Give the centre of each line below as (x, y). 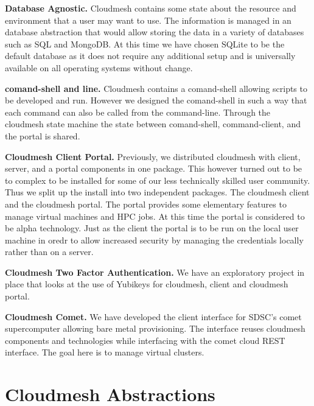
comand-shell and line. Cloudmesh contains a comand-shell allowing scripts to (156, 88)
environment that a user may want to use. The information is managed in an (148, 20)
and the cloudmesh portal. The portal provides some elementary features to (146, 204)
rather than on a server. (49, 252)
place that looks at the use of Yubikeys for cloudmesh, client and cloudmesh (147, 284)
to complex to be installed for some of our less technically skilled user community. (158, 180)
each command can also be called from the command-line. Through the (138, 112)
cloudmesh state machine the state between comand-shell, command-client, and (153, 124)
